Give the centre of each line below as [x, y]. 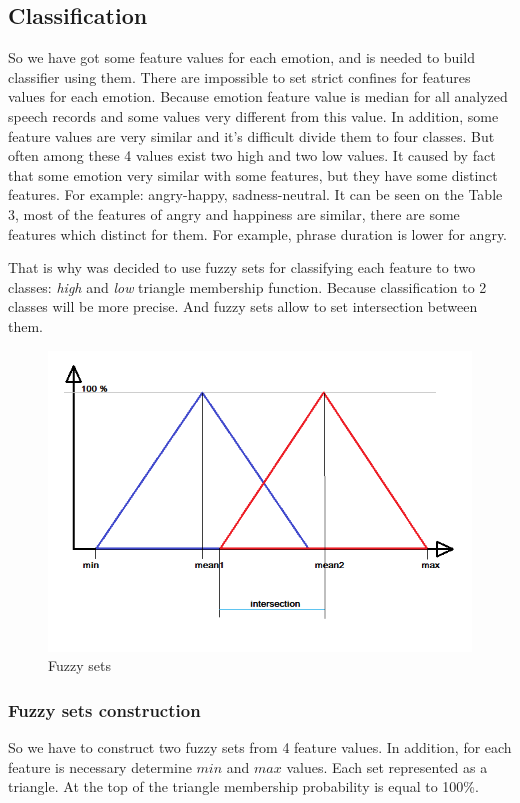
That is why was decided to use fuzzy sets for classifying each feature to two [242, 267]
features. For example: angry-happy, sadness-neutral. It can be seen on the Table [255, 194]
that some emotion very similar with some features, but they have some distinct [253, 174]
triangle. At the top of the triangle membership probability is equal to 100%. [243, 786]
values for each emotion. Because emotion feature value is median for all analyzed [258, 96]
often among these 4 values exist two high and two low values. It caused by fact [252, 155]
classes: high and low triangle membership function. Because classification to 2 [247, 286]
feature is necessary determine [100, 766]
